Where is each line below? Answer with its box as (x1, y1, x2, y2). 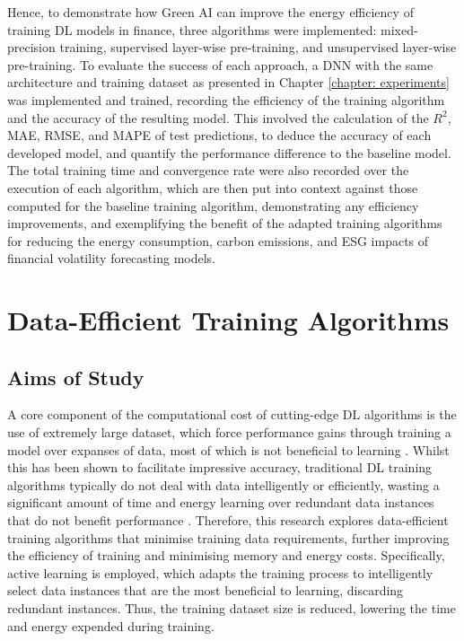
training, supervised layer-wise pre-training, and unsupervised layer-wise (59, 38, 457, 57)
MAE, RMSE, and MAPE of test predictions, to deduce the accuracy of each (7, 126, 432, 145)
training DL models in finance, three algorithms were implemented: (7, 20, 377, 39)
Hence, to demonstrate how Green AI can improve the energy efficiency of (7, 3, 414, 21)
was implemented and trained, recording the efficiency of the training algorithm (7, 90, 445, 109)
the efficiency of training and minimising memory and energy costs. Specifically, (7, 546, 445, 565)
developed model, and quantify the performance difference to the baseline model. (7, 143, 451, 162)
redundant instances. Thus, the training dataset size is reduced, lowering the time (7, 599, 456, 618)
